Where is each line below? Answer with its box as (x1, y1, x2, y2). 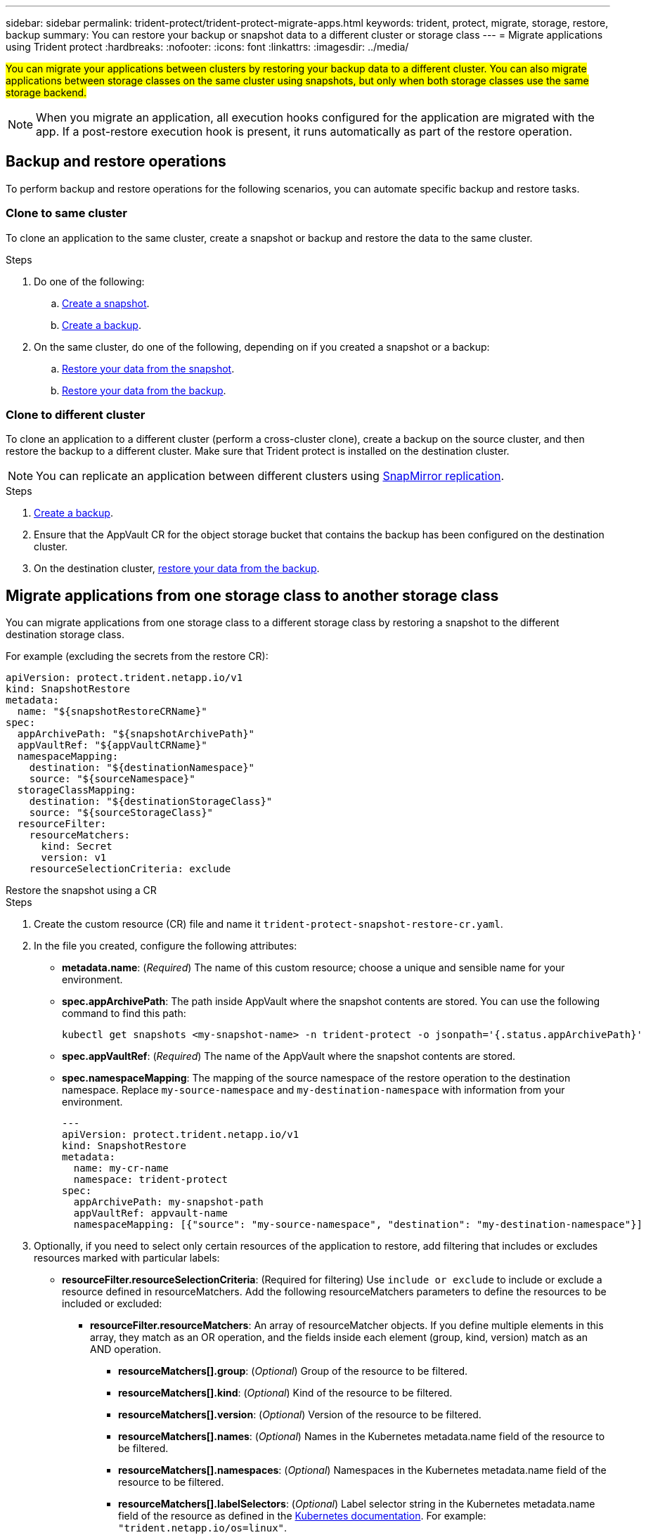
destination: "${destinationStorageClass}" (29, 796, 273, 808)
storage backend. (6, 86, 87, 98)
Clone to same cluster (6, 206, 127, 221)
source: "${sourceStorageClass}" (29, 807, 214, 819)
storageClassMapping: (17, 784, 136, 796)
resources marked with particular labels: (34, 1252, 220, 1264)
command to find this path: (62, 1007, 186, 1020)
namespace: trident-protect (73, 1174, 228, 1186)
